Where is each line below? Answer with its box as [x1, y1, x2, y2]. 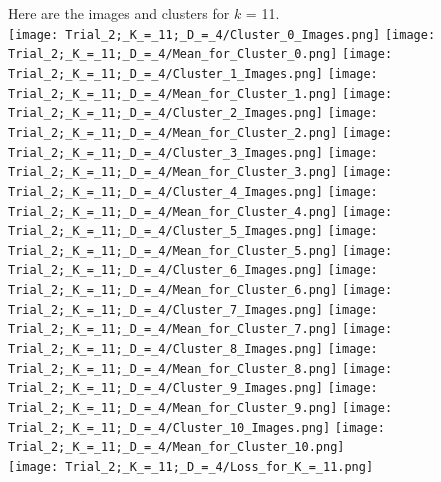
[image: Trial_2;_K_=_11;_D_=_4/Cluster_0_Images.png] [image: [8, 27, 436, 42]
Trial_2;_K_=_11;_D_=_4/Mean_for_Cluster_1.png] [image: [8, 86, 393, 101]
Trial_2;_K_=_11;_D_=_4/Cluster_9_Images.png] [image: [8, 381, 378, 396]
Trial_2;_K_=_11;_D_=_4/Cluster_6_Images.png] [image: [8, 263, 378, 278]
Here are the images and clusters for [8, 3, 230, 23]
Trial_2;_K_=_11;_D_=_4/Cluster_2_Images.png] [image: [8, 106, 378, 121]
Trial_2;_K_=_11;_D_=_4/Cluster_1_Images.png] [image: [8, 66, 378, 81]
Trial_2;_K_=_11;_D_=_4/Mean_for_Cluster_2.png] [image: [8, 125, 393, 140]
